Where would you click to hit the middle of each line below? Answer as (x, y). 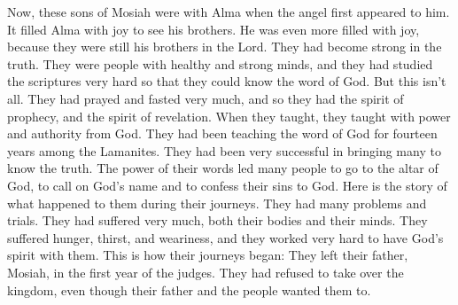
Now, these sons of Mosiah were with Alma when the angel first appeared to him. (229, 12)
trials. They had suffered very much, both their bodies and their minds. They (217, 220)
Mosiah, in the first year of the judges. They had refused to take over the (206, 272)
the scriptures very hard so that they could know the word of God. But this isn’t (227, 81)
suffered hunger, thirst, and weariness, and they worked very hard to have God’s (225, 237)
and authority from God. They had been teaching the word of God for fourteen (222, 133)
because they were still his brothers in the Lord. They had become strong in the (225, 47)
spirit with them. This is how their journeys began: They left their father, (208, 255)
